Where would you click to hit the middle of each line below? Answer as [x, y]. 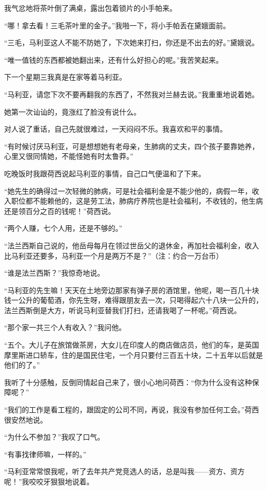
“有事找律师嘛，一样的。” [45, 454]
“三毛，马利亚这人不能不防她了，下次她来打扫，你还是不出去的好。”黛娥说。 [132, 42]
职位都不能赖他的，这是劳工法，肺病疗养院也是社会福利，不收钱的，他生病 [137, 201]
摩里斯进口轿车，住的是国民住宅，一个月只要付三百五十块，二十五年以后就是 [133, 355]
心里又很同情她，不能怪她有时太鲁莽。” [69, 156]
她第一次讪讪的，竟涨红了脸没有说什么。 [72, 111]
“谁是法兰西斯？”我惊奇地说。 [54, 273]
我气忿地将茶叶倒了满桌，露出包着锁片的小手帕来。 [90, 8]
